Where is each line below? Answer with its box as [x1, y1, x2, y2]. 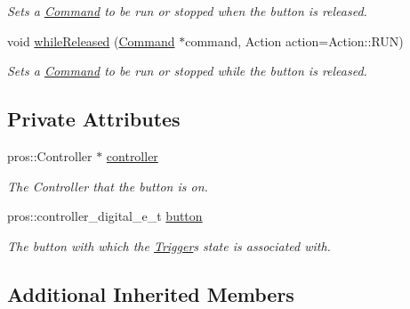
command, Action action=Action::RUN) [185, 31, 404, 50]
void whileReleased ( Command [7, 31, 175, 50]
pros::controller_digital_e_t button [7, 207, 203, 225]
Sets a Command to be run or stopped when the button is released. [7, 2, 367, 20]
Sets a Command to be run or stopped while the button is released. [7, 61, 367, 80]
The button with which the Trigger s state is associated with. [7, 236, 331, 255]
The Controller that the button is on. [7, 176, 208, 195]
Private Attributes [7, 105, 181, 133]
